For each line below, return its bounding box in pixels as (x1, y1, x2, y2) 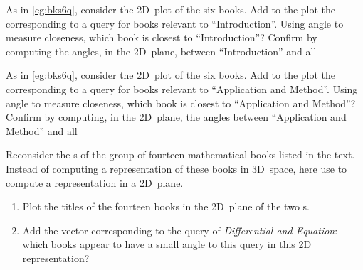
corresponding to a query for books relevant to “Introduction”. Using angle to (6, 16, 344, 31)
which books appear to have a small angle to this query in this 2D (22, 237, 312, 252)
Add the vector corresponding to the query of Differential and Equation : (22, 222, 338, 237)
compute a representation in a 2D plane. (6, 175, 184, 190)
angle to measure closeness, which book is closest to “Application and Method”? (6, 95, 356, 110)
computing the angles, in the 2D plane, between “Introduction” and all (6, 43, 317, 58)
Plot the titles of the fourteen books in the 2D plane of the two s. (22, 199, 310, 214)
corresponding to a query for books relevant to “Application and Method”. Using (6, 81, 358, 96)
